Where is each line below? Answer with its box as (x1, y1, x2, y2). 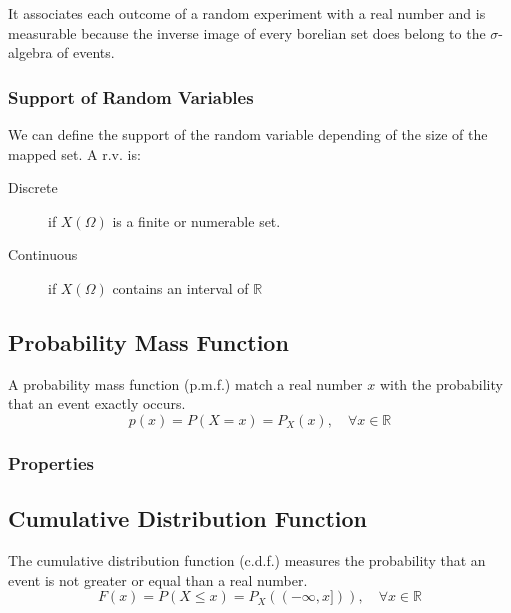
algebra (8, 42, 53, 63)
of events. (57, 42, 115, 63)
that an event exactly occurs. (8, 393, 186, 414)
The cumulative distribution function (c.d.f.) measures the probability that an (8, 550, 486, 570)
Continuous (8, 244, 78, 265)
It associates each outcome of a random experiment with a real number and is (8, 3, 486, 23)
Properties (8, 450, 94, 475)
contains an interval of (112, 277, 249, 298)
